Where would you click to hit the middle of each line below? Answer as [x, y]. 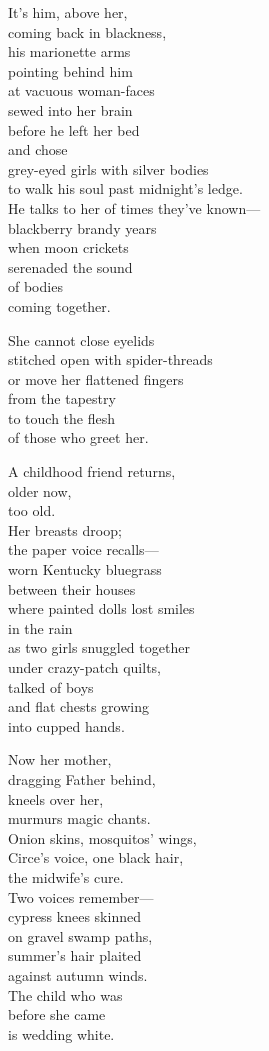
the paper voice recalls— [83, 549]
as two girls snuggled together [99, 647]
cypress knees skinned [74, 916]
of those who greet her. [78, 437]
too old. [32, 510]
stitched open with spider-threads [110, 359]
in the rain [40, 627]
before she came [57, 1014]
